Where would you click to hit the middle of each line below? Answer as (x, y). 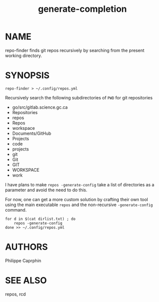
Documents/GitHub (32, 133)
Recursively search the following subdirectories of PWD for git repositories (79, 97)
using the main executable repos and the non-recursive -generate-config (79, 205)
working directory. (24, 56)
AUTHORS (26, 247)
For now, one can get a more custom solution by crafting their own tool (77, 199)
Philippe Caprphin (23, 260)
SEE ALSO (26, 280)
